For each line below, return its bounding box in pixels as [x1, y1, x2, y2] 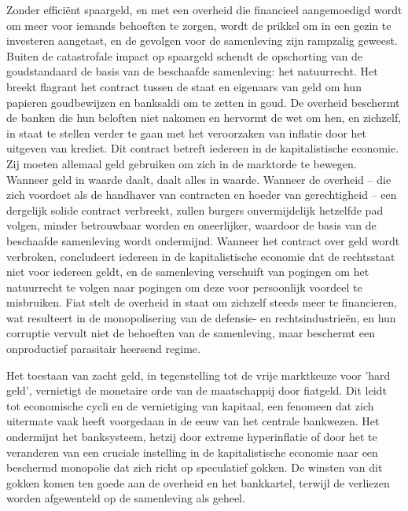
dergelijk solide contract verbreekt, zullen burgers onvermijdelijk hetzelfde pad [6, 201, 384, 218]
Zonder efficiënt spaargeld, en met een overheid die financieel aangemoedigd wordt [6, 2, 402, 17]
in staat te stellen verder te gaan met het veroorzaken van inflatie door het [6, 124, 367, 141]
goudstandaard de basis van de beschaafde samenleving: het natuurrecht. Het [6, 63, 378, 79]
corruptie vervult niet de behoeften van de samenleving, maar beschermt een [6, 325, 375, 341]
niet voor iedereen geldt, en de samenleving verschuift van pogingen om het [6, 263, 369, 280]
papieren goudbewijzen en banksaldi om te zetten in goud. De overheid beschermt [6, 94, 400, 110]
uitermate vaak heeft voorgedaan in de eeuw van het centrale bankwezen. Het [6, 413, 380, 429]
